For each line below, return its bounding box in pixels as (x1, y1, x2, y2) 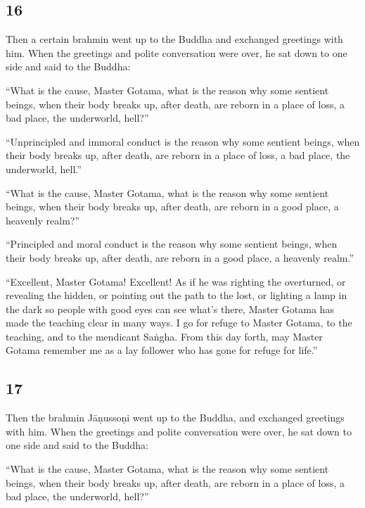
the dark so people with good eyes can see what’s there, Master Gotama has (6, 301, 334, 316)
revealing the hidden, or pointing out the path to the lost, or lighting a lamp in (6, 288, 347, 303)
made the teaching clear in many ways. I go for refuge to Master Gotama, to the (6, 315, 352, 330)
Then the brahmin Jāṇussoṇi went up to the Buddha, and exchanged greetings (6, 410, 345, 425)
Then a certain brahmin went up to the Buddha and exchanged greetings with (6, 32, 343, 46)
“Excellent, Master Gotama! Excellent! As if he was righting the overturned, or (6, 274, 346, 288)
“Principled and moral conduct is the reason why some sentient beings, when (6, 236, 338, 251)
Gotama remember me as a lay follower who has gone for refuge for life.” (6, 343, 318, 357)
